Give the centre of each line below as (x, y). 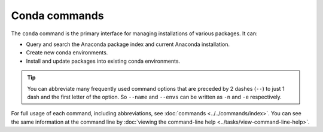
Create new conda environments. (67, 53)
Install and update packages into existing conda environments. (103, 61)
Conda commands (57, 16)
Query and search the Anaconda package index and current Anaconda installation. (128, 44)
